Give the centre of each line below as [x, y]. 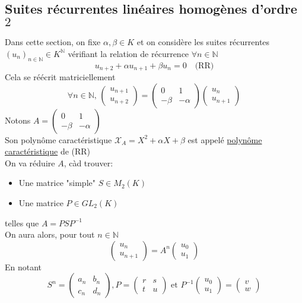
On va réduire [30, 162]
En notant [23, 266]
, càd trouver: [88, 162]
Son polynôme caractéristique [58, 139]
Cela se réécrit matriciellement [60, 77]
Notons [18, 120]
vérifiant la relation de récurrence [128, 53]
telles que [22, 222]
